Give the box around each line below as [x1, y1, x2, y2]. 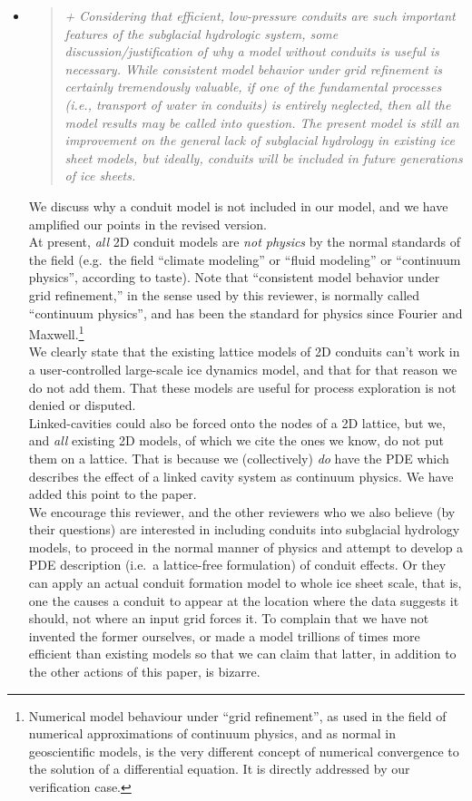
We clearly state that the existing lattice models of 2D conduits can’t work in [28, 342, 460, 361]
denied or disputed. [28, 396, 136, 415]
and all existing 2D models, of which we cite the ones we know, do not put [28, 431, 444, 450]
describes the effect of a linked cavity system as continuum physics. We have [28, 466, 454, 485]
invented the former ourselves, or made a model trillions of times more [28, 626, 420, 645]
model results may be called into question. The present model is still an [64, 112, 459, 132]
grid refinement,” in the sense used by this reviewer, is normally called [28, 285, 420, 304]
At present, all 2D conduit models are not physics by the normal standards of [28, 232, 461, 251]
